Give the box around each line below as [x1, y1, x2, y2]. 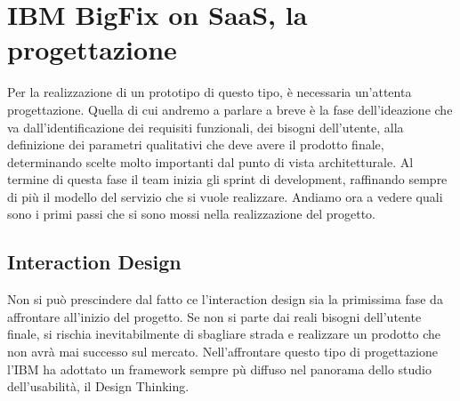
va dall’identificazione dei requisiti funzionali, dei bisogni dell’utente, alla [7, 117, 404, 136]
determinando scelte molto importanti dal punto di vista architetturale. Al [7, 152, 414, 171]
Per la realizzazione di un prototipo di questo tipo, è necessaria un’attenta [7, 83, 412, 101]
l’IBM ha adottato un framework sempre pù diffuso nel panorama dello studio [7, 359, 432, 378]
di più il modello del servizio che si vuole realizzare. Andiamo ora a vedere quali [7, 187, 443, 205]
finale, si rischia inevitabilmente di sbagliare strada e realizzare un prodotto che [7, 325, 441, 343]
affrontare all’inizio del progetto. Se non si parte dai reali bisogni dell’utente [7, 307, 422, 325]
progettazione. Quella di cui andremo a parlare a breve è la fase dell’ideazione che [7, 100, 453, 118]
